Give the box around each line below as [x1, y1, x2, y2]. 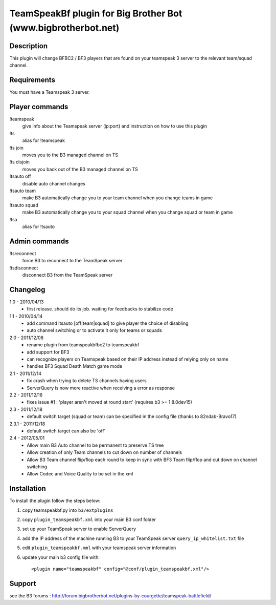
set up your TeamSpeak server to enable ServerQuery [22, 526, 136, 532]
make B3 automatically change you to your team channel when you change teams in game [22, 195, 213, 201]
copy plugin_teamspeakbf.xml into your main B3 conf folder [22, 516, 156, 523]
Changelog [9, 285, 45, 294]
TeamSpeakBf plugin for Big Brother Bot [9, 8, 182, 19]
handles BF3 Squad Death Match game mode [27, 363, 123, 369]
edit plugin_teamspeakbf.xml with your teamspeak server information [22, 545, 176, 551]
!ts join [9, 144, 24, 151]
